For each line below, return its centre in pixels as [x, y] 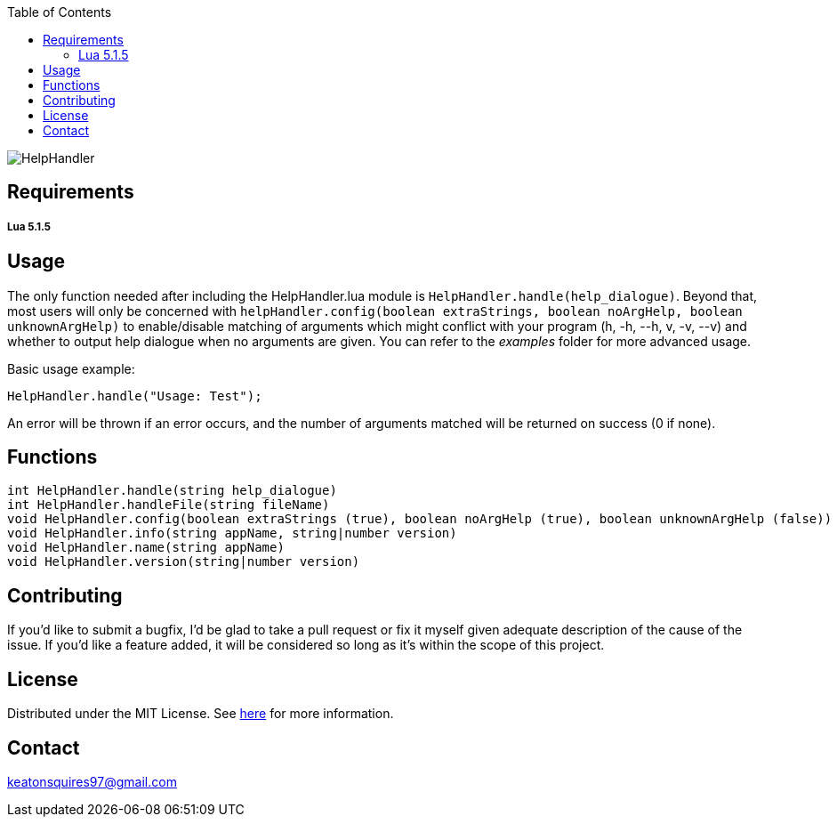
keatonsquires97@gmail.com [92, 782]
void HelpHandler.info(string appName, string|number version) [232, 533]
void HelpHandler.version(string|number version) [184, 562]
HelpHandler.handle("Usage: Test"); [135, 396]
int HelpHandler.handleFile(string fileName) [169, 505]
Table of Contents [60, 12]
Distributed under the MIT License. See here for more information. [201, 714]
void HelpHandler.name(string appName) [146, 548]
